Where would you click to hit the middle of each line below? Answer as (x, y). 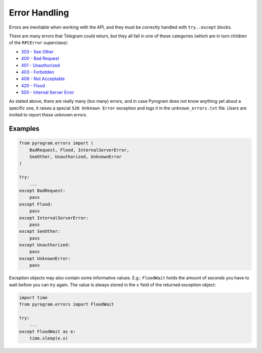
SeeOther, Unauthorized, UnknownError (75, 157)
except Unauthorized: (45, 245)
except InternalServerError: (54, 218)
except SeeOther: (40, 231)
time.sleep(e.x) (49, 338)
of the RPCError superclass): (39, 43)
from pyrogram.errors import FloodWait (66, 305)
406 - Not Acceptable (43, 79)
